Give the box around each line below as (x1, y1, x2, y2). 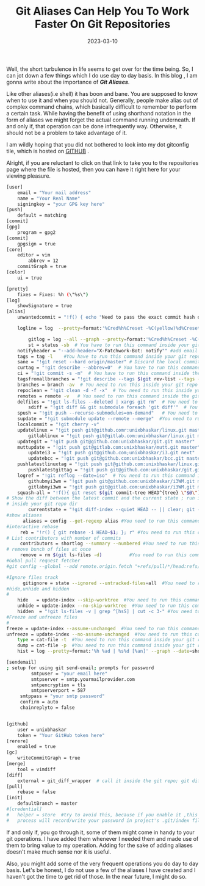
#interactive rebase (6, 523, 59, 529)
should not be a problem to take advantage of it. (6, 129, 128, 136)
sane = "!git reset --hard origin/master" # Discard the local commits (17, 359, 203, 365)
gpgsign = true (17, 241, 56, 247)
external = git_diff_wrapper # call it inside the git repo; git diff (17, 777, 203, 784)
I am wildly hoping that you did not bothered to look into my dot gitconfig (6, 140, 189, 148)
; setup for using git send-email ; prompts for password (6, 664, 154, 671)
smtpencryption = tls (31, 682, 86, 688)
